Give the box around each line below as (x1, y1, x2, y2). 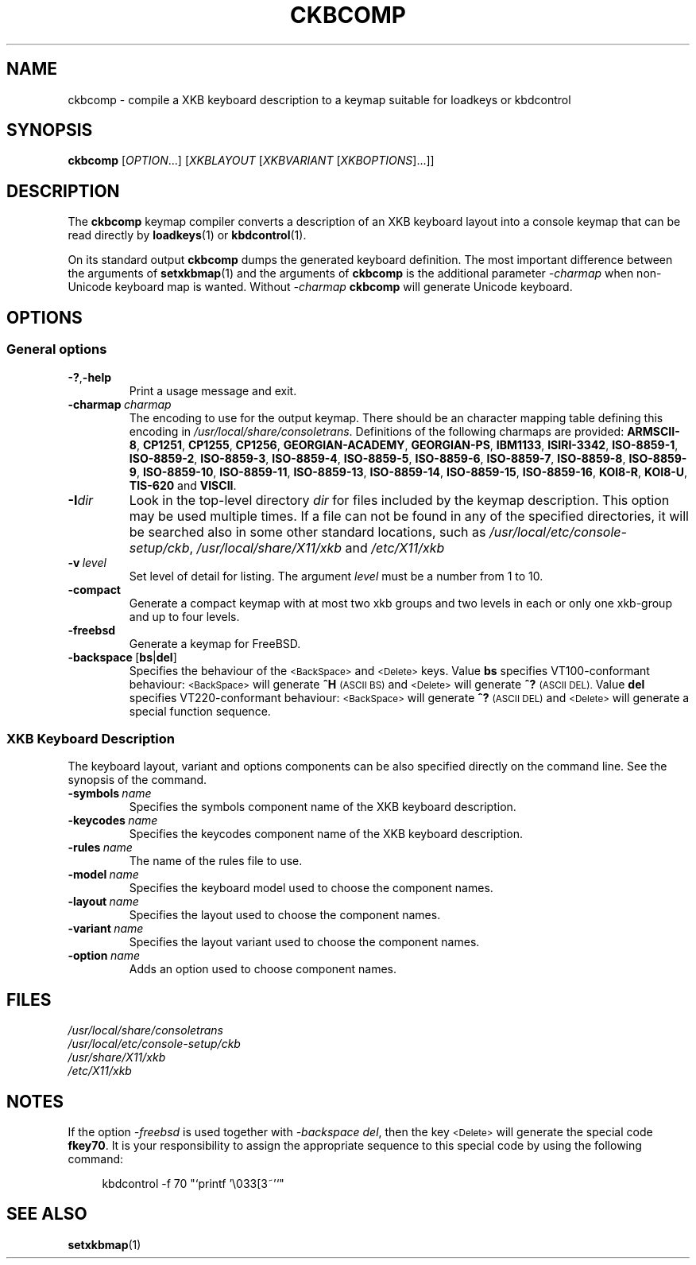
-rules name (68, 840, 133, 855)
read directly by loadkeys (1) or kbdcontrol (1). (68, 228, 307, 243)
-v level (68, 555, 106, 569)
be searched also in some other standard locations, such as (129, 523, 486, 540)
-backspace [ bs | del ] (68, 650, 177, 664)
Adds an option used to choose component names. (129, 962, 397, 976)
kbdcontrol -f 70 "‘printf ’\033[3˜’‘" (102, 1176, 284, 1190)
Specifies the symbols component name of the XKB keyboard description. (129, 800, 516, 814)
